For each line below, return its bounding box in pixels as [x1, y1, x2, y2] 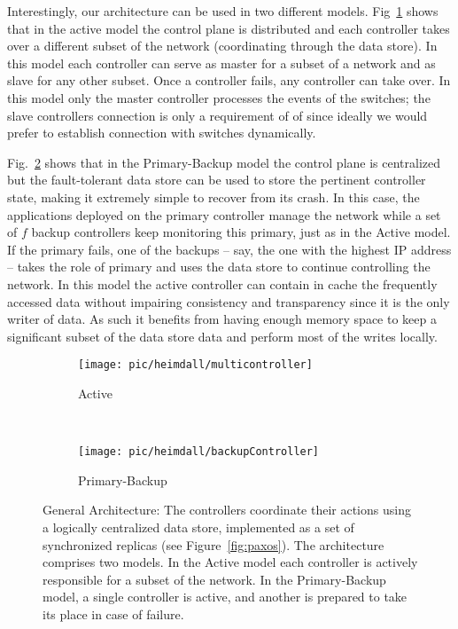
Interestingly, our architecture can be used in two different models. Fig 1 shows [7, 2, 439, 20]
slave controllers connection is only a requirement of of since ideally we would [7, 106, 428, 124]
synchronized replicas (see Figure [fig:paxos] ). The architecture [43, 535, 384, 554]
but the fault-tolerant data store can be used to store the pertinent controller [7, 170, 426, 189]
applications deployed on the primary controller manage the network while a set [7, 205, 441, 224]
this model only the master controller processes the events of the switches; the [7, 88, 431, 106]
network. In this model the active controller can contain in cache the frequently [7, 274, 438, 293]
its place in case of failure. [43, 604, 184, 623]
